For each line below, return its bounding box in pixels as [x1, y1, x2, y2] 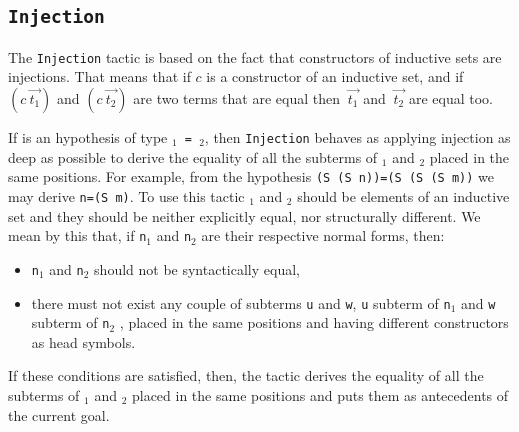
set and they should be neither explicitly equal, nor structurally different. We [8, 205, 481, 226]
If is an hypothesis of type [8, 127, 168, 148]
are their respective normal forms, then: [201, 225, 445, 246]
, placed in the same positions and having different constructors [119, 312, 509, 333]
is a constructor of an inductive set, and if [206, 66, 464, 87]
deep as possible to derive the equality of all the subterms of [8, 146, 378, 167]
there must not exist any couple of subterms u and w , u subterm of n [31, 292, 451, 313]
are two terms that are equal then [133, 88, 340, 109]
